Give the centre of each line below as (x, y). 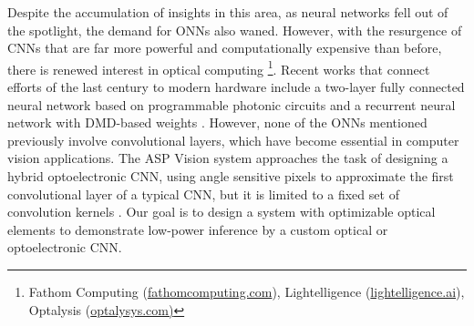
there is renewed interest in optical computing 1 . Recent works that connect (219, 67)
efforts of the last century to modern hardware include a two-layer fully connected (236, 87)
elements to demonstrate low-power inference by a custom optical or (198, 229)
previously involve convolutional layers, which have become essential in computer (233, 140)
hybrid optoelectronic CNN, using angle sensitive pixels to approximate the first (231, 176)
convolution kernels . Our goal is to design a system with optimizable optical (222, 212)
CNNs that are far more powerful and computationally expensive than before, (225, 48)
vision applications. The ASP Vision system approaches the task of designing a (228, 158)
